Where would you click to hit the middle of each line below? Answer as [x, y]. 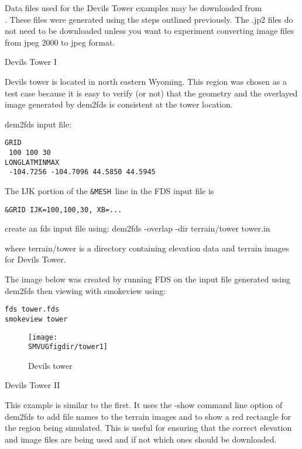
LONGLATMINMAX [32, 162]
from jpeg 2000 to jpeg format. [60, 42]
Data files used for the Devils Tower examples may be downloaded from [133, 8]
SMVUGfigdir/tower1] [68, 347]
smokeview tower [36, 319]
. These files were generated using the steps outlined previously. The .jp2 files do [149, 19]
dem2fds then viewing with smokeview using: [85, 290]
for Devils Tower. [35, 259]
